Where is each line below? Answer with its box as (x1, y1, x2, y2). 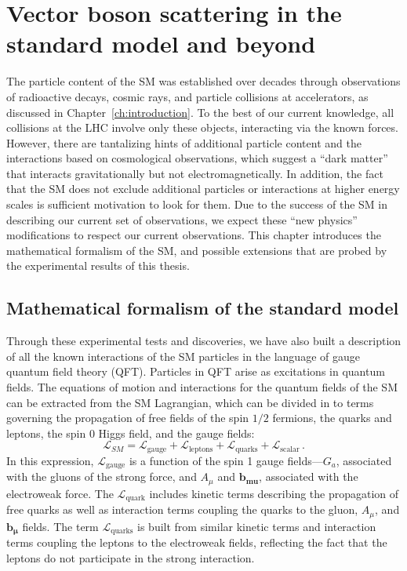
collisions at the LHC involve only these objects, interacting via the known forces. (6, 119, 398, 136)
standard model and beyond (6, 27, 316, 60)
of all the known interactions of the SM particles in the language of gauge (6, 347, 360, 364)
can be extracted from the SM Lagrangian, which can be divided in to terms (6, 394, 374, 410)
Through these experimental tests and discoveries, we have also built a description (6, 333, 402, 349)
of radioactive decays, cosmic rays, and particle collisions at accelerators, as (6, 88, 369, 104)
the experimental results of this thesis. (6, 257, 190, 274)
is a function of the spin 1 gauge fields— (129, 452, 323, 468)
